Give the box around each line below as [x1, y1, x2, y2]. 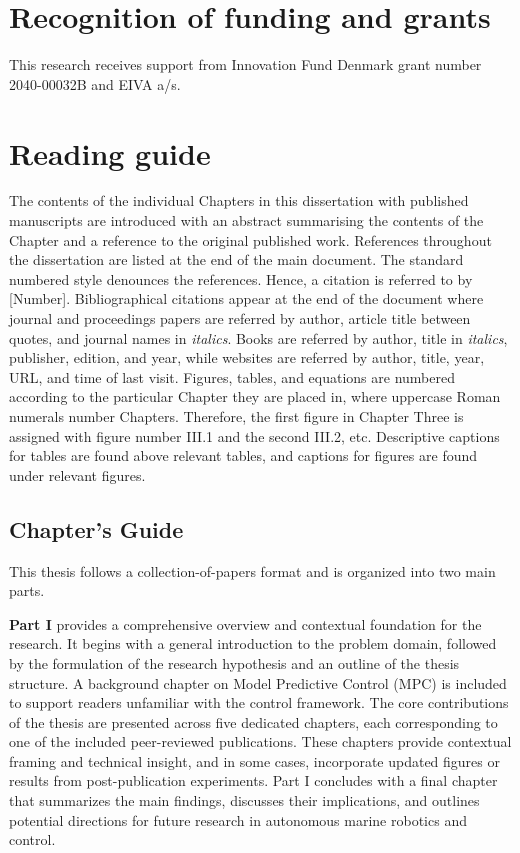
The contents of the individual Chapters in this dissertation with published [9, 190, 469, 211]
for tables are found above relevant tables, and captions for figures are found [9, 445, 478, 466]
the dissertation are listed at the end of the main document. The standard [9, 249, 464, 270]
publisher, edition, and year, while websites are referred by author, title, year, [9, 347, 485, 368]
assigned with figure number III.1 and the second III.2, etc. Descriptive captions [9, 425, 500, 446]
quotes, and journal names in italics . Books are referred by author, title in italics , [9, 327, 508, 348]
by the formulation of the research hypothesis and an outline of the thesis [9, 652, 460, 673]
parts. [9, 580, 45, 601]
